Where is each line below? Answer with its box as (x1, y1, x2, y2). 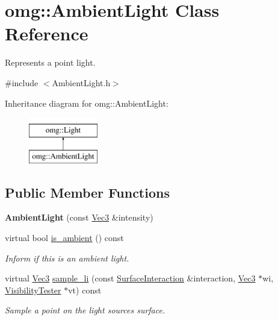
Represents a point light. (5, 56, 96, 69)
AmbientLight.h (52, 76, 111, 89)
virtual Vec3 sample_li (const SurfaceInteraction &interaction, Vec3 (5, 272, 256, 284)
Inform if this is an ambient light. (5, 251, 129, 264)
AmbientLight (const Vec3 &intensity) (5, 211, 153, 224)
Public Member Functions (5, 183, 170, 201)
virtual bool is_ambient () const (5, 231, 124, 244)
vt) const (68, 283, 102, 296)
